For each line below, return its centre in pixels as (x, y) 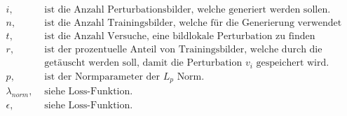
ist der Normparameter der (102, 77)
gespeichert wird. (293, 63)
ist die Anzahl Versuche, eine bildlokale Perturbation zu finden (180, 37)
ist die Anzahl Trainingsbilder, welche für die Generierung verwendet (193, 23)
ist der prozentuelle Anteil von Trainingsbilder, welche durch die (183, 50)
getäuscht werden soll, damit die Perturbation (143, 63)
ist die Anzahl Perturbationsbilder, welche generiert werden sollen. (188, 10)
